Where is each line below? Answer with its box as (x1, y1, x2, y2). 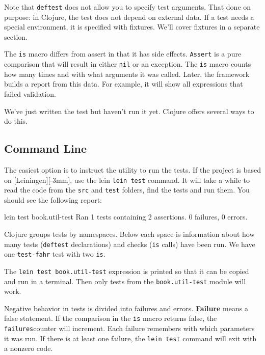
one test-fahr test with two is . (4, 249, 105, 259)
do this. (4, 116, 28, 126)
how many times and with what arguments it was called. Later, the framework (4, 68, 250, 79)
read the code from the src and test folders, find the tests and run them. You (4, 184, 250, 195)
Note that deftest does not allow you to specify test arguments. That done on (4, 2, 251, 12)
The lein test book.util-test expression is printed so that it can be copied (4, 265, 249, 276)
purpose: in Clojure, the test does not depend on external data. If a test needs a (4, 11, 254, 22)
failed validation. (4, 88, 56, 99)
